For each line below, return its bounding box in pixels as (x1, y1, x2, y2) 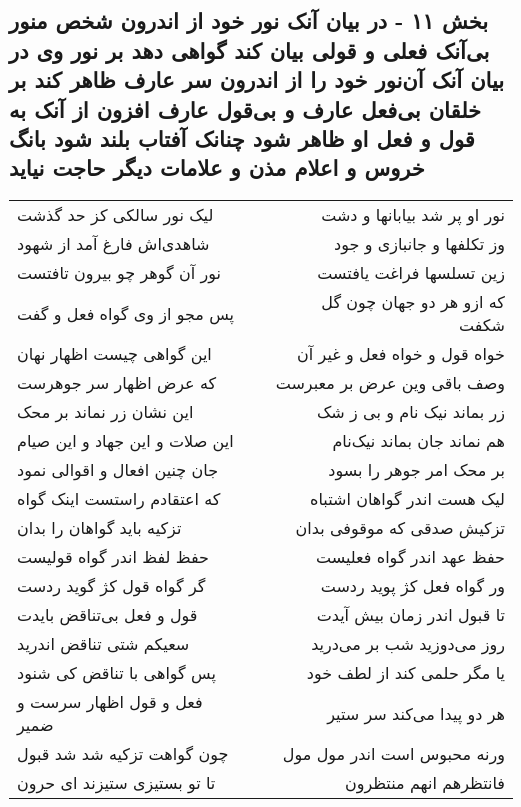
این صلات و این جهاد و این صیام (17, 429, 234, 453)
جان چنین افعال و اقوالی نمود (17, 458, 219, 482)
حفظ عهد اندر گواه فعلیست (315, 545, 505, 569)
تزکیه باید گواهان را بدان (17, 516, 182, 540)
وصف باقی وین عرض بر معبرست (275, 371, 505, 395)
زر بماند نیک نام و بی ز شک (317, 400, 505, 424)
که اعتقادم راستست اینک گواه (17, 487, 221, 511)
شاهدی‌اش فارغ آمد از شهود (17, 232, 210, 256)
